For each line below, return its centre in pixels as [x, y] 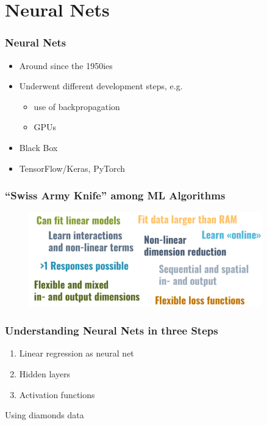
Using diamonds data [44, 415]
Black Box [38, 147]
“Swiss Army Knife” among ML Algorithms [115, 195]
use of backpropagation [77, 106]
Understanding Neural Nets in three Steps [112, 331]
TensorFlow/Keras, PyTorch [72, 168]
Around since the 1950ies [66, 65]
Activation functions [57, 394]
